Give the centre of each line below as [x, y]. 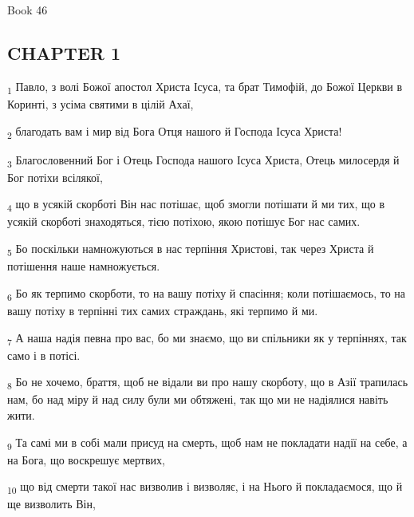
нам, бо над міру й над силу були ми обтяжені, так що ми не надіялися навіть [198, 399]
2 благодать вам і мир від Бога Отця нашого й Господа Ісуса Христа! [175, 132]
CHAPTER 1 [64, 52]
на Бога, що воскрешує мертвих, [86, 459]
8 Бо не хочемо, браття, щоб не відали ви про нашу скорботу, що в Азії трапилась [208, 383]
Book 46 [28, 10]
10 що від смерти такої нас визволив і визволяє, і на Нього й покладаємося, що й [205, 487]
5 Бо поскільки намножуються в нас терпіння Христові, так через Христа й [191, 249]
